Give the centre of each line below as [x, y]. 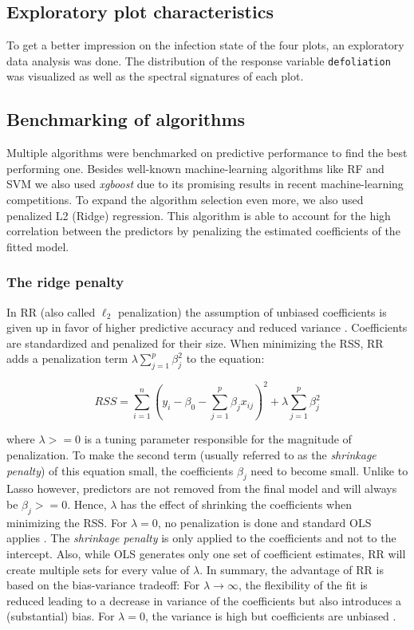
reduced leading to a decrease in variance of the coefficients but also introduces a [204, 600]
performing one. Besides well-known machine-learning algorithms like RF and [195, 168]
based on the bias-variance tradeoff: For [103, 585]
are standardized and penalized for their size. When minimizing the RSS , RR [195, 343]
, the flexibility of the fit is [303, 585]
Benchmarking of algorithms [126, 119]
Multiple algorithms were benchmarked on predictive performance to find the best [207, 153]
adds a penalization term [67, 358]
